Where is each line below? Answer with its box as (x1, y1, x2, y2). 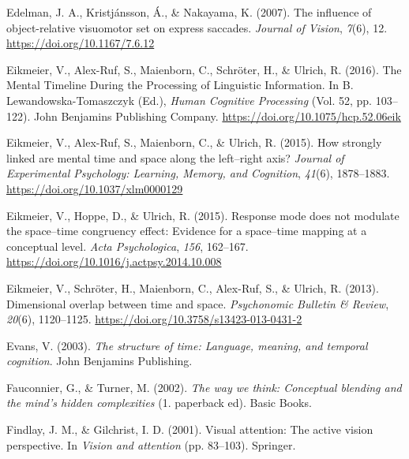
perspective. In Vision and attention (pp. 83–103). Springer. (6, 436, 296, 453)
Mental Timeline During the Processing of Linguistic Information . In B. (6, 76, 354, 93)
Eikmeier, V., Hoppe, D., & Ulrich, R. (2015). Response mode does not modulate (6, 207, 400, 223)
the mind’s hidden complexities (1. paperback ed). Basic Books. (6, 394, 312, 411)
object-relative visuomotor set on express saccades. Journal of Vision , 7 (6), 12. (6, 19, 388, 35)
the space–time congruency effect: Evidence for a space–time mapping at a (6, 222, 367, 239)
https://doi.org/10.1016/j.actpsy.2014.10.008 (6, 253, 222, 270)
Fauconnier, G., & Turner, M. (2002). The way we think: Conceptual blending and (6, 379, 402, 395)
